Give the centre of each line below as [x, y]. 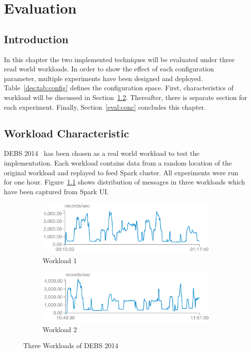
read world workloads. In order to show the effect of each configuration [109, 69]
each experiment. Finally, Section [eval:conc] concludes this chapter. [105, 107]
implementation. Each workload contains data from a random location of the [118, 162]
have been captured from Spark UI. [56, 191]
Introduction [36, 39]
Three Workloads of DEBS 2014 [71, 345]
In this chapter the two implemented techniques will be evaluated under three [119, 59]
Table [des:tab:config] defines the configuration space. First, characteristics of [119, 88]
